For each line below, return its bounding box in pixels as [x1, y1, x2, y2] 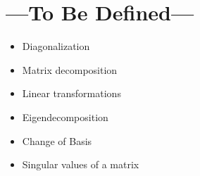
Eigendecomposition [22, 109, 108, 124]
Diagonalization [22, 39, 90, 54]
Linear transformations [22, 86, 121, 101]
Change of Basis [22, 133, 92, 148]
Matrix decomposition [22, 62, 118, 77]
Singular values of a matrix [22, 157, 139, 172]
